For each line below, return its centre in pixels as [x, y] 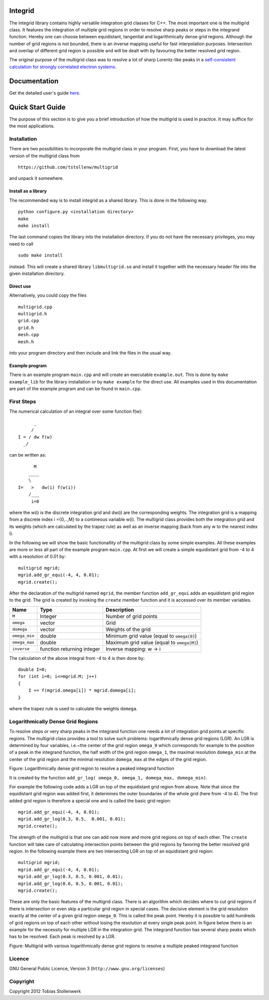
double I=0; [33, 670]
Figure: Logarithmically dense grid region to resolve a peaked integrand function [92, 768]
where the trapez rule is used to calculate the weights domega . [73, 709]
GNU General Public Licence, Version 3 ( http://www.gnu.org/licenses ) [87, 968]
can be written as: [28, 455]
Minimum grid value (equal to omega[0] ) [151, 636]
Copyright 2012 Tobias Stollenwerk [45, 992]
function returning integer [70, 649]
